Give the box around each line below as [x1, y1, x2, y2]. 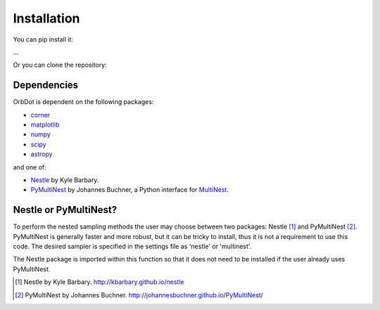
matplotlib [30, 120, 60, 129]
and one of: [13, 162, 47, 172]
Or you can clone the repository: [13, 60, 107, 70]
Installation [13, 11, 80, 26]
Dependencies [13, 79, 79, 91]
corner [30, 110, 51, 119]
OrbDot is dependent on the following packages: [13, 98, 154, 106]
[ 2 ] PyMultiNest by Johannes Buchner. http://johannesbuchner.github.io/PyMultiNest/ [15, 290, 264, 299]
